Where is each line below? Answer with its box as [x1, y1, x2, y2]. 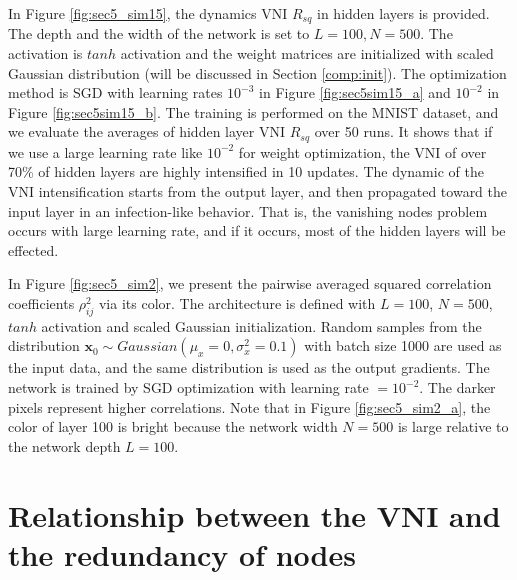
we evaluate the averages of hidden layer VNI [8, 121, 286, 142]
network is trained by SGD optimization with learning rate [8, 377, 369, 398]
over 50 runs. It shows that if [314, 121, 493, 142]
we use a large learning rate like [8, 141, 203, 162]
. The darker [419, 377, 496, 398]
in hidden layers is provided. [317, 3, 490, 23]
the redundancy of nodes [8, 533, 356, 574]
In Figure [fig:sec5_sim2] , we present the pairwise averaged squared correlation [8, 273, 492, 294]
